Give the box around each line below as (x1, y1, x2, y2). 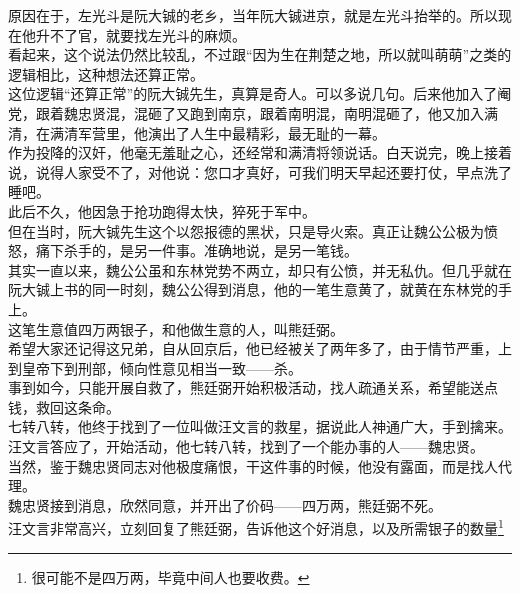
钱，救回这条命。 (8, 396, 120, 417)
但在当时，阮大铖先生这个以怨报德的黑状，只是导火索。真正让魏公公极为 (8, 220, 484, 241)
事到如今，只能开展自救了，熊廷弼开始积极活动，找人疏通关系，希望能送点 (8, 377, 498, 398)
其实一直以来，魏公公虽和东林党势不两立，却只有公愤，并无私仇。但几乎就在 (8, 259, 512, 280)
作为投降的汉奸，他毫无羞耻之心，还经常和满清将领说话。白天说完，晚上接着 (8, 142, 512, 163)
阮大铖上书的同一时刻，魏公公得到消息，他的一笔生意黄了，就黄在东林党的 (8, 279, 498, 300)
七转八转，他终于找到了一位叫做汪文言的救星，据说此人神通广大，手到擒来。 (8, 416, 512, 437)
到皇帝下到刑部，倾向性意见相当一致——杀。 (8, 357, 302, 378)
